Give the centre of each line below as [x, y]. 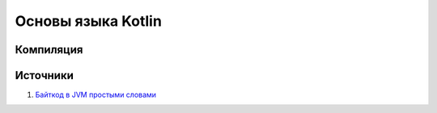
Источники [45, 75]
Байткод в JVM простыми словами [96, 95]
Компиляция [49, 50]
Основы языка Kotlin [88, 21]
